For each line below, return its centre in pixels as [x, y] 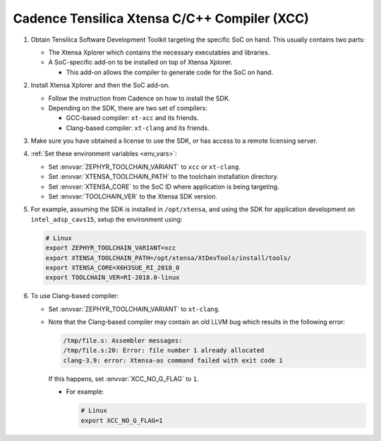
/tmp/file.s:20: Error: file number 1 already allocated [164, 351]
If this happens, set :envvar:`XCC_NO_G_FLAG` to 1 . [123, 379]
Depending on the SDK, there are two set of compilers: [128, 108]
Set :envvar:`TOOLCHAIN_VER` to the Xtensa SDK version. [133, 196]
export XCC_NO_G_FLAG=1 [122, 420]
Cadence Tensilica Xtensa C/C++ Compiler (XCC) [161, 18]
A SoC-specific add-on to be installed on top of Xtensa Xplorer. [140, 62]
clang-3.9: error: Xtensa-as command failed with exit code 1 [173, 360]
